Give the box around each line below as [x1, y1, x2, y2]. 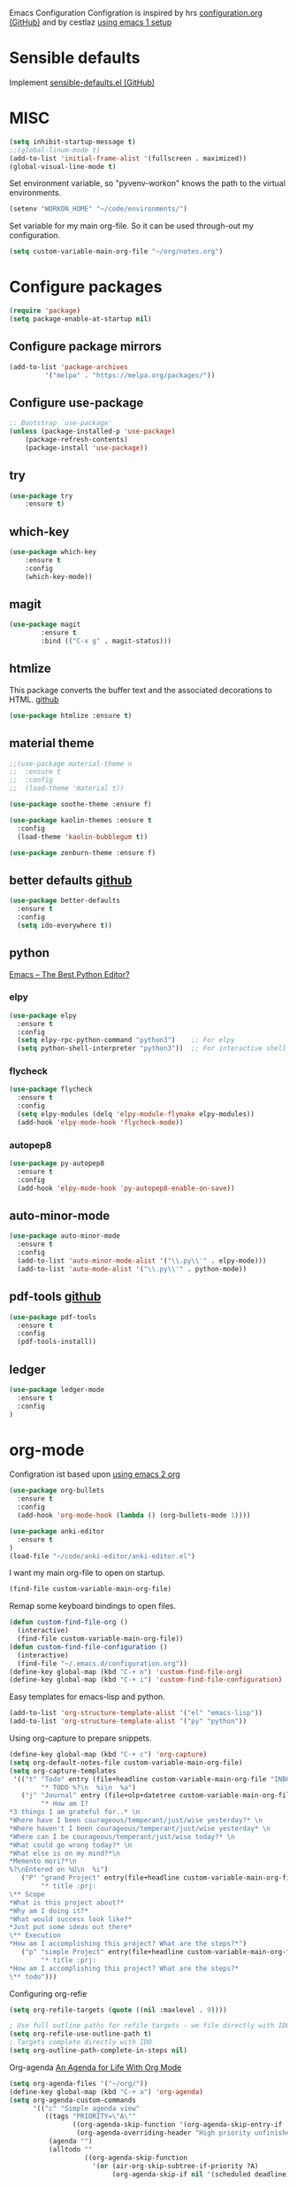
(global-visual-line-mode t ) [9, 162, 117, 171]
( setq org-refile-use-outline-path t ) [9, 2029, 152, 2039]
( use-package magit [9, 620, 81, 630]
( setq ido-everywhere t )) [17, 921, 113, 930]
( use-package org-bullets [9, 1487, 104, 1495]
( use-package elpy [9, 1011, 77, 1020]
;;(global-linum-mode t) [9, 145, 101, 154]
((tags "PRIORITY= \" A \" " [44, 2112, 137, 2121]
